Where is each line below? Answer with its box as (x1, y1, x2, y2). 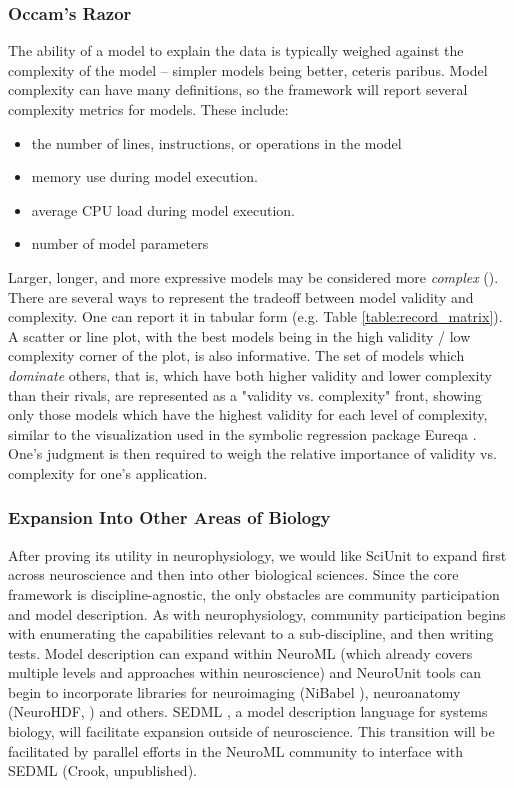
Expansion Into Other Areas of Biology (8, 505, 331, 530)
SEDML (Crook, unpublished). (8, 760, 197, 781)
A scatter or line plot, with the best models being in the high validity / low (8, 325, 471, 346)
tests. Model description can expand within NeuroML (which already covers (8, 642, 473, 663)
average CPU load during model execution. (31, 199, 295, 220)
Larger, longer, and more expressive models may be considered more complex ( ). (8, 266, 499, 287)
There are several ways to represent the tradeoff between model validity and (8, 286, 474, 307)
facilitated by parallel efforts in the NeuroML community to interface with (8, 740, 464, 761)
